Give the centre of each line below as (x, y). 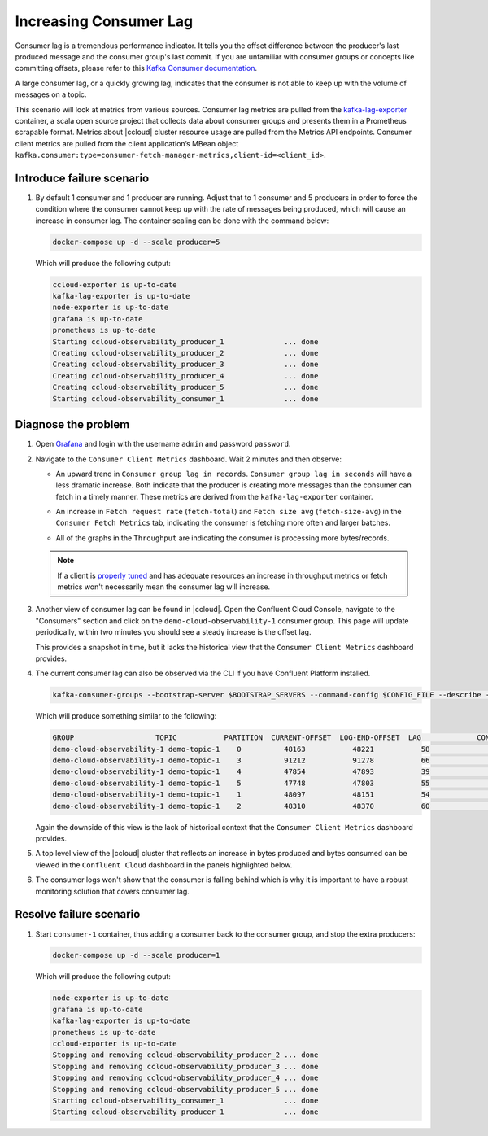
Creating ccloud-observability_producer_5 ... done (185, 387)
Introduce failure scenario (82, 178)
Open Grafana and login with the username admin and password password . (163, 444)
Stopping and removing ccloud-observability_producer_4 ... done (185, 1078)
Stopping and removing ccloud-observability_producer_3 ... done (185, 1066)
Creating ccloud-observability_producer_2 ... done (185, 353)
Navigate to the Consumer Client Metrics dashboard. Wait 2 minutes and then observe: (188, 459)
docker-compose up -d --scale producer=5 (136, 242)
